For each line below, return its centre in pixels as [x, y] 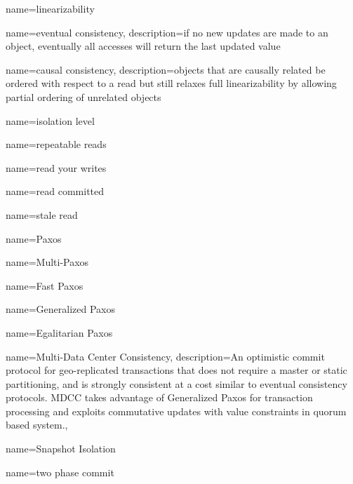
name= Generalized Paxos [60, 309]
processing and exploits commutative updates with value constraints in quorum [176, 411]
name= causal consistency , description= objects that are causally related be [166, 69]
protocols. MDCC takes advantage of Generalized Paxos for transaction [159, 397]
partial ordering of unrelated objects [84, 96]
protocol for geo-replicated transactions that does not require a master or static [176, 370]
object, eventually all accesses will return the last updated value [143, 46]
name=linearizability [50, 8]
